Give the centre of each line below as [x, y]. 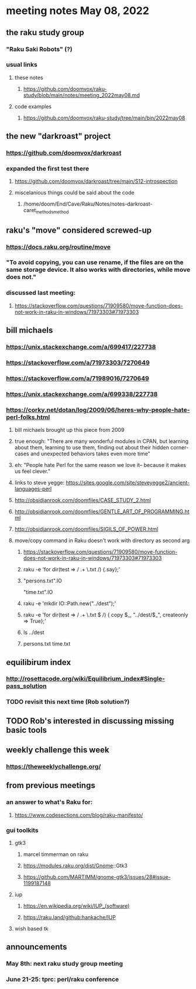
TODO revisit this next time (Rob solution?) [68, 702]
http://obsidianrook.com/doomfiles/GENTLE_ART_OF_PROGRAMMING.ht [102, 511]
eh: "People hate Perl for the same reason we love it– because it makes [100, 465]
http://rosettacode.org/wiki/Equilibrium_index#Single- [86, 679]
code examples [33, 106]
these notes [29, 77]
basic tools [27, 730]
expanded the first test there [48, 169]
